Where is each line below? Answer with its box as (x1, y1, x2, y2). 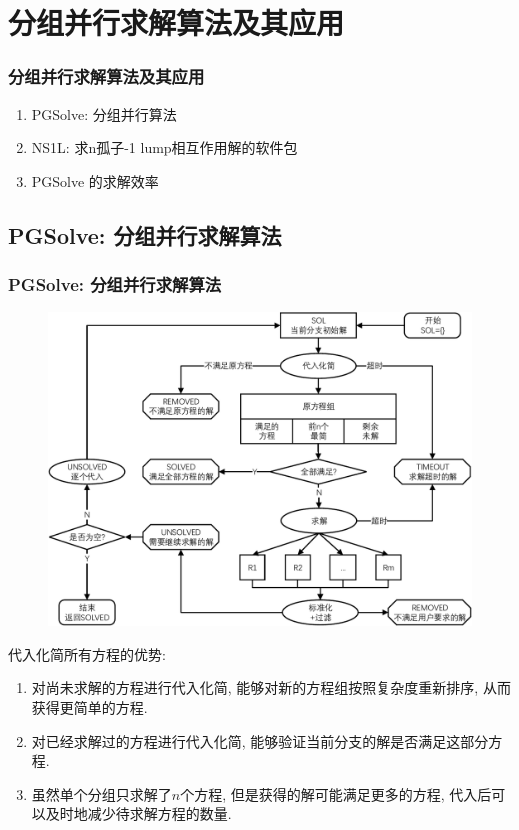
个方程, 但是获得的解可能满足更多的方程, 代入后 (180, 783, 492, 804)
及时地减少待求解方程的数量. (45, 803, 232, 824)
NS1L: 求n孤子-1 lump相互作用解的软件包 (31, 137, 298, 158)
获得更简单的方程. (31, 697, 148, 718)
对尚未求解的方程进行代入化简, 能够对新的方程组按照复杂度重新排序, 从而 (31, 677, 511, 698)
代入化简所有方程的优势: (8, 643, 166, 664)
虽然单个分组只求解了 (31, 783, 172, 804)
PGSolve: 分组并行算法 (31, 103, 177, 124)
